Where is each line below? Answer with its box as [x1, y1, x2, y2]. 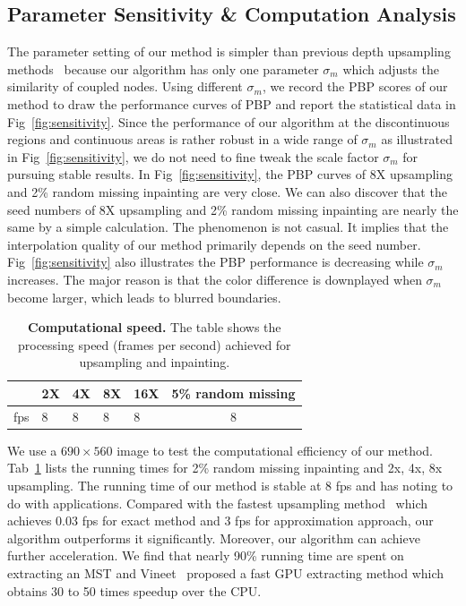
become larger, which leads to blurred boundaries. [7, 287, 281, 306]
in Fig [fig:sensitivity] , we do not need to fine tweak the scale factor [7, 147, 379, 166]
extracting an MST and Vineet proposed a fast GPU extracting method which [7, 563, 444, 582]
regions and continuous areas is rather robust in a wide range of [7, 130, 358, 149]
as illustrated [381, 130, 453, 149]
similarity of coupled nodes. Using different [7, 77, 243, 96]
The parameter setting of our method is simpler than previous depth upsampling [7, 42, 451, 61]
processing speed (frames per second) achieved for [17, 335, 291, 354]
